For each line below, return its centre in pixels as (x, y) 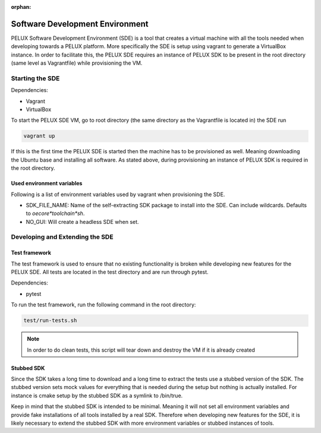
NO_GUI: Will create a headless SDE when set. (82, 222)
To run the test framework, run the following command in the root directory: (103, 305)
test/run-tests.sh (50, 320)
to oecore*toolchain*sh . (55, 213)
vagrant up (39, 136)
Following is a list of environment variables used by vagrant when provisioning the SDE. (118, 194)
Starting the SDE (35, 78)
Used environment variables (47, 184)
